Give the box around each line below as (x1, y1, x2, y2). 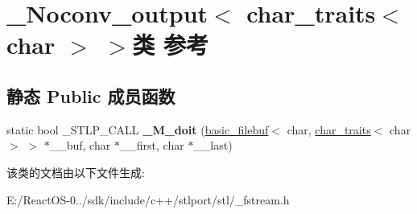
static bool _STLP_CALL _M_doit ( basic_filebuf (6, 121, 269, 138)
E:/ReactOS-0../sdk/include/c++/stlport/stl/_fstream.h (6, 191, 290, 208)
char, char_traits (287, 121, 371, 138)
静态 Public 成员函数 (6, 83, 175, 108)
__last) (193, 137, 233, 154)
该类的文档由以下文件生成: (6, 163, 145, 180)
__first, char (119, 137, 184, 154)
